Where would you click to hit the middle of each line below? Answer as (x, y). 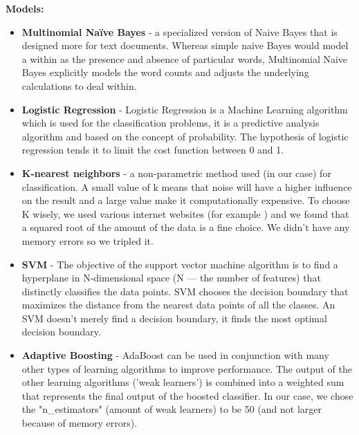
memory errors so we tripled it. (88, 240)
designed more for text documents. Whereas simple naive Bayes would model (185, 45)
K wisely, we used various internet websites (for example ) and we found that (185, 213)
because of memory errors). (80, 423)
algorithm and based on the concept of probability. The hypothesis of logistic (185, 136)
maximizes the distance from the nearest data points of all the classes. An (178, 305)
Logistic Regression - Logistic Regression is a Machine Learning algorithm (185, 109)
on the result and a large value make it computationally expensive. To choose (186, 200)
